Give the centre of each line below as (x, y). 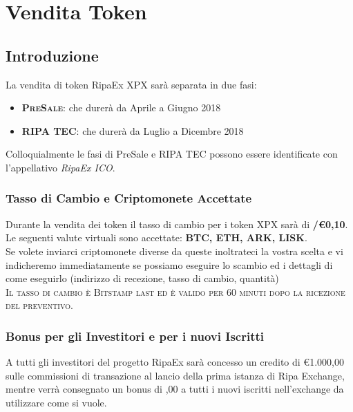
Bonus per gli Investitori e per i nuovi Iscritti (135, 336)
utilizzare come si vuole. (56, 402)
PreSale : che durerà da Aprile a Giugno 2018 (121, 107)
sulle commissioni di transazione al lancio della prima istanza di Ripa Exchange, (175, 375)
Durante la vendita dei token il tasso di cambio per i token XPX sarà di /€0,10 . (177, 224)
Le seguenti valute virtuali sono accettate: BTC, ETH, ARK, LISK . (156, 237)
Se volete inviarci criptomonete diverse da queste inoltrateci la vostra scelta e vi (174, 251)
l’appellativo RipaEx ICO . (60, 167)
